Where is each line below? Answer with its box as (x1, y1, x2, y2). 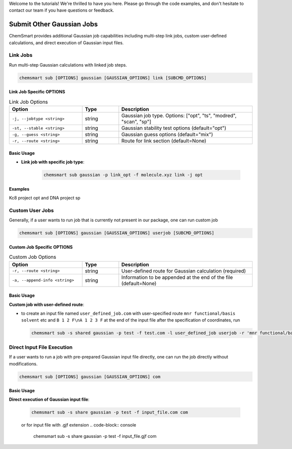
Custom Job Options (9, 253, 56, 260)
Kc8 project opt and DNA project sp (9, 195, 80, 201)
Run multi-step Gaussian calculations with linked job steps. (9, 62, 128, 68)
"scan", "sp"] (121, 118, 151, 125)
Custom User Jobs (9, 207, 54, 214)
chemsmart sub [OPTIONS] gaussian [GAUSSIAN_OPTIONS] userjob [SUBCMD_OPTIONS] (19, 230, 215, 236)
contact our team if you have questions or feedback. (9, 7, 114, 13)
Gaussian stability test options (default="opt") (121, 125, 226, 131)
